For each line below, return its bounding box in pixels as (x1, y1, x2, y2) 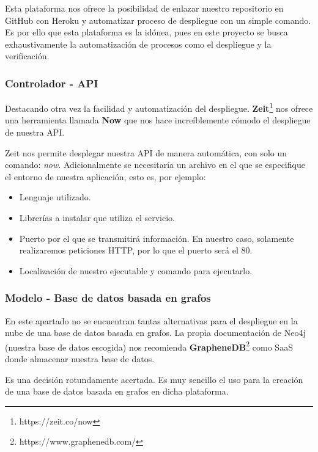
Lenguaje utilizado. (19, 191, 91, 203)
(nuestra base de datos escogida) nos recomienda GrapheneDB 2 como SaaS (5, 338, 293, 353)
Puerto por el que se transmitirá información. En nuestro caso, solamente (19, 231, 294, 244)
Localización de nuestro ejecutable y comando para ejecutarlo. (19, 264, 253, 277)
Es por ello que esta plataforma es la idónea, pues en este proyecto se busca (5, 26, 288, 38)
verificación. (5, 49, 50, 62)
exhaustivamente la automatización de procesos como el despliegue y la (5, 37, 272, 50)
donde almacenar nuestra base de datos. (5, 352, 155, 365)
